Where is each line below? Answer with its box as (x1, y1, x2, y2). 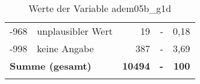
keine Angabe (37, 41, 94, 55)
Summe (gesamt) (10, 59, 92, 73)
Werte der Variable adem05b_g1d (28, 1, 172, 15)
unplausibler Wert (37, 24, 113, 38)
